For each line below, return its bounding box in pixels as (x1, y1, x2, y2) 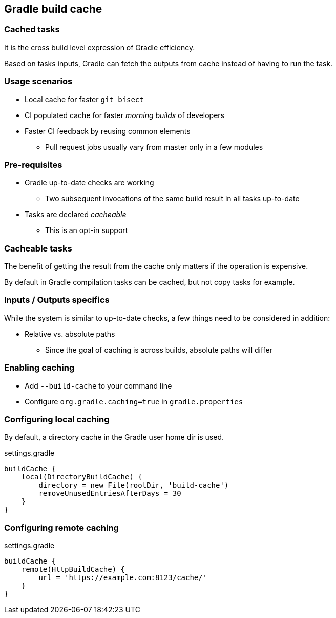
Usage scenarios (4, 76, 73, 87)
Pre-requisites (4, 159, 62, 170)
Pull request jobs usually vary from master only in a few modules (45, 142, 263, 151)
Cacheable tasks (4, 243, 72, 254)
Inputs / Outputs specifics (4, 295, 110, 305)
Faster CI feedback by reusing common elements (25, 126, 191, 136)
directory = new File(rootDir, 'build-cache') (38, 481, 229, 490)
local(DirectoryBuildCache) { (21, 473, 142, 481)
